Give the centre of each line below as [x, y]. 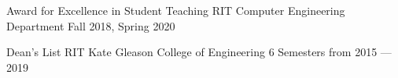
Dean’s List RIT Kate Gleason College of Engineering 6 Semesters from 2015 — [199, 52]
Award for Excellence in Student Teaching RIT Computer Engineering [176, 10]
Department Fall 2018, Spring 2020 [91, 25]
